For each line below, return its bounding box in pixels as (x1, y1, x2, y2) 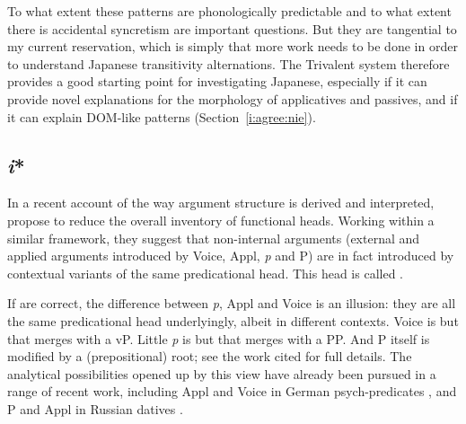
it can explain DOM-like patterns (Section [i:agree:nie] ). (7, 107, 316, 126)
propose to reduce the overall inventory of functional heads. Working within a (7, 210, 435, 229)
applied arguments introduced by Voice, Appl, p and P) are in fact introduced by (7, 246, 454, 265)
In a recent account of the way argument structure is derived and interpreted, (7, 193, 435, 212)
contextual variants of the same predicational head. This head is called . (7, 263, 403, 282)
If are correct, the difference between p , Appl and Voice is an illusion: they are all (7, 294, 456, 313)
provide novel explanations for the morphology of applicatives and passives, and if (7, 89, 458, 108)
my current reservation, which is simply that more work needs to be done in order (7, 37, 458, 56)
